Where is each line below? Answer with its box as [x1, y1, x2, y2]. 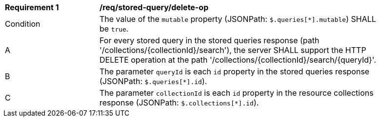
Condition [5, 19, 40, 29]
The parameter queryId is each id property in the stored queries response [100, 67, 370, 76]
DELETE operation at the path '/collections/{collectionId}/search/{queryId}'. [100, 55, 376, 65]
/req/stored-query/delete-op [100, 2, 209, 12]
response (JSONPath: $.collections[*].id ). [100, 98, 259, 107]
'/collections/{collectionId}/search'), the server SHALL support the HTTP [100, 45, 366, 55]
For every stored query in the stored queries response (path [100, 35, 320, 45]
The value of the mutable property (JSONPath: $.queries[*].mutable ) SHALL [100, 14, 376, 24]
